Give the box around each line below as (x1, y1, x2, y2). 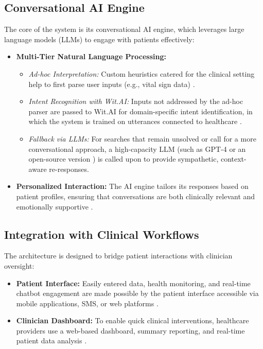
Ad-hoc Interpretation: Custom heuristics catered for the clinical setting (28, 68, 255, 79)
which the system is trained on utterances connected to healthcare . (28, 116, 242, 127)
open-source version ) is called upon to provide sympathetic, (28, 153, 219, 164)
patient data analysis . (16, 335, 87, 346)
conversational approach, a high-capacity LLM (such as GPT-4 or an (28, 143, 246, 154)
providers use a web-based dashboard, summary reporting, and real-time (16, 325, 245, 336)
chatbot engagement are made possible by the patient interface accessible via (16, 288, 259, 299)
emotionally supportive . (16, 201, 93, 212)
